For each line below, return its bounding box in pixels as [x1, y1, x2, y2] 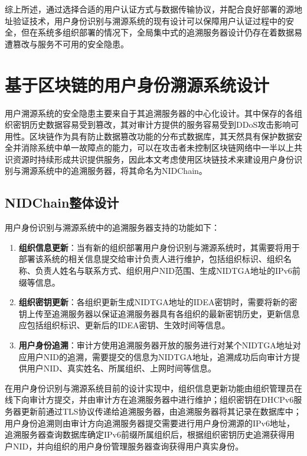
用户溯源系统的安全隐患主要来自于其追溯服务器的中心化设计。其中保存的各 [5, 106, 294, 119]
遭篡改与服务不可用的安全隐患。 [5, 37, 129, 50]
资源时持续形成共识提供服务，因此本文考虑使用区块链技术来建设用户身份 [12, 153, 294, 165]
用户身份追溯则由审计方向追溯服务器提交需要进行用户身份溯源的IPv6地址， [5, 416, 295, 429]
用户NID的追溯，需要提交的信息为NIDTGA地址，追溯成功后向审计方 [27, 350, 292, 363]
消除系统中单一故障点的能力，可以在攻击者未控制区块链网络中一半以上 [21, 141, 294, 154]
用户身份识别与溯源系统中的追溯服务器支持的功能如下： [5, 221, 220, 234]
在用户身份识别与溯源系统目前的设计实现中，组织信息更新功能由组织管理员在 [5, 381, 302, 394]
